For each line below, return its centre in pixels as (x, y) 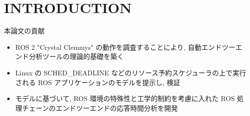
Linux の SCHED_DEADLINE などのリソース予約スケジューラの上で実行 (131, 72)
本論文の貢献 (24, 31)
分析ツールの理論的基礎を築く (76, 56)
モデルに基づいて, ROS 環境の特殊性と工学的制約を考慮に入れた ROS (125, 98)
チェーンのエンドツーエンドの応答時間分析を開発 (100, 108)
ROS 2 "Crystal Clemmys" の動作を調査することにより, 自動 (108, 47)
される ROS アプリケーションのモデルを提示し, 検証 (98, 82)
